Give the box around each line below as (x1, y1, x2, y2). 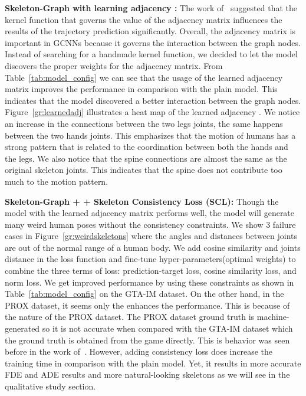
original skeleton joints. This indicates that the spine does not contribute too (5, 163, 282, 176)
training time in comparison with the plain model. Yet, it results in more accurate (5, 356, 301, 369)
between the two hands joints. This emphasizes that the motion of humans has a (5, 129, 296, 141)
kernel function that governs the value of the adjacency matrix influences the (5, 13, 282, 25)
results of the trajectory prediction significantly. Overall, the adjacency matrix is (5, 25, 295, 37)
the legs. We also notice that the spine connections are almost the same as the (5, 152, 287, 164)
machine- (256, 310, 289, 323)
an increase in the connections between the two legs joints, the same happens (5, 117, 283, 129)
